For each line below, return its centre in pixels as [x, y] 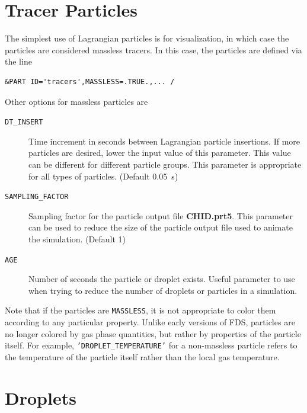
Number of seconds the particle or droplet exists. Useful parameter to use [162, 279]
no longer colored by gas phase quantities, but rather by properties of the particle [153, 333]
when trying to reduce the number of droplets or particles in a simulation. [163, 290]
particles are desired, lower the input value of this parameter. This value [160, 153]
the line [18, 61]
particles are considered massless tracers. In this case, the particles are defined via [153, 49]
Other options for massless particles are [76, 101]
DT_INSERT [24, 122]
